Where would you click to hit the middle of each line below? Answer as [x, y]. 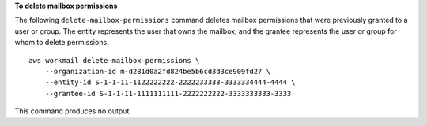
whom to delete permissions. [62, 43]
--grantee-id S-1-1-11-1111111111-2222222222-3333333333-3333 [168, 93]
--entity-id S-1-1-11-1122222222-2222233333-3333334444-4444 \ [170, 82]
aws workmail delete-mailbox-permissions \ [114, 60]
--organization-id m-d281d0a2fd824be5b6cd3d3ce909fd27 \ [157, 71]
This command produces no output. [73, 111]
